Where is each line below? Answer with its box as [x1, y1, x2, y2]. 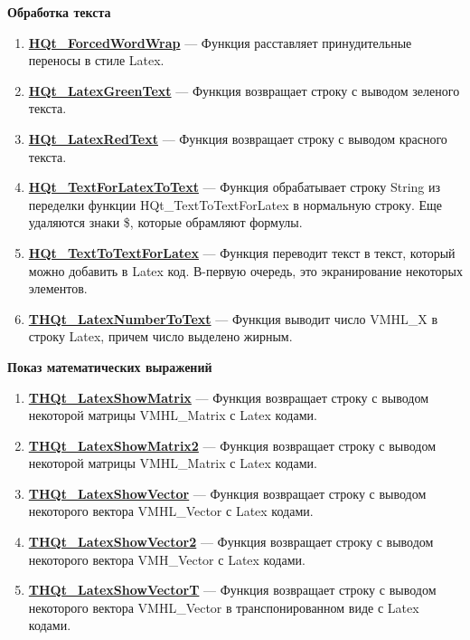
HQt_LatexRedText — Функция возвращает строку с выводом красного [28, 129, 447, 148]
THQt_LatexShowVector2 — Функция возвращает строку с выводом [28, 532, 434, 551]
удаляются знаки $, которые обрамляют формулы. [28, 213, 303, 232]
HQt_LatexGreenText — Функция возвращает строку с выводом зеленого [28, 81, 460, 100]
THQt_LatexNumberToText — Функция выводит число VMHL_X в [28, 309, 438, 328]
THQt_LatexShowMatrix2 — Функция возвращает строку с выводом [28, 435, 437, 454]
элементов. [28, 279, 88, 298]
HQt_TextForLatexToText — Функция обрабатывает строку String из [28, 177, 441, 196]
